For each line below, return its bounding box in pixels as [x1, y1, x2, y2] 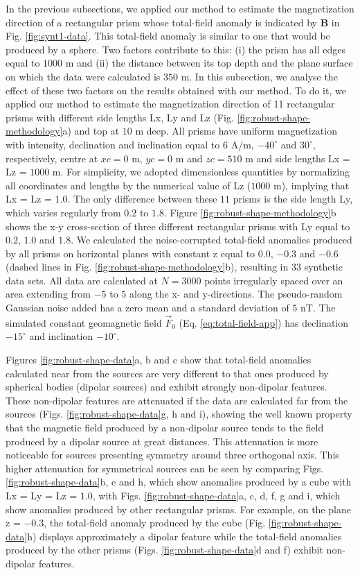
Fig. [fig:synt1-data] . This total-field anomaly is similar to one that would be [6, 28, 330, 43]
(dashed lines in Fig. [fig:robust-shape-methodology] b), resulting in [6, 259, 289, 274]
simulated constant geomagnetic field [6, 315, 162, 329]
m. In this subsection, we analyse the [181, 69, 338, 83]
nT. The [300, 300, 336, 315]
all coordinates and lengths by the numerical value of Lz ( [6, 178, 251, 192]
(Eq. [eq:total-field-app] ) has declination [179, 315, 349, 329]
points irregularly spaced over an [204, 273, 343, 287]
